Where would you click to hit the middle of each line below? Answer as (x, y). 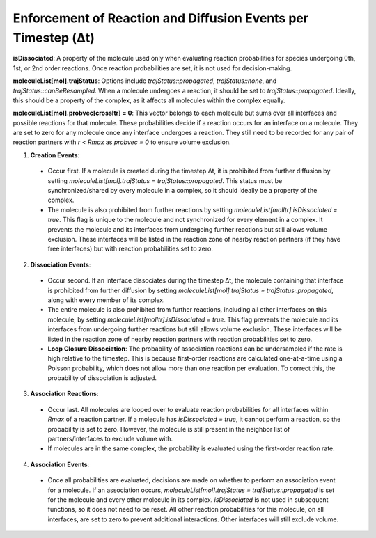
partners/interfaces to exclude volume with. (110, 439)
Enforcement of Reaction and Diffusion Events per (161, 18)
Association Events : (60, 464)
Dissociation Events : (61, 264)
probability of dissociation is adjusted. (102, 378)
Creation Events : (55, 155)
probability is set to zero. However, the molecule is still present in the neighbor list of (169, 429)
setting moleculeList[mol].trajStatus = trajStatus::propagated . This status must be (165, 180)
